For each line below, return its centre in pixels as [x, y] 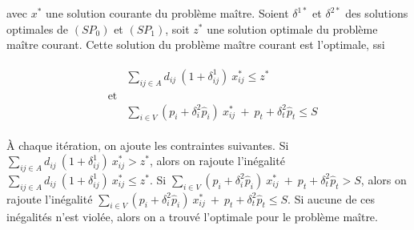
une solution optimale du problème [292, 28]
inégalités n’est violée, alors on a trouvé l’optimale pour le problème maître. [192, 217]
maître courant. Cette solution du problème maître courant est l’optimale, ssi [196, 44]
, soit [177, 28]
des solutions [377, 13]
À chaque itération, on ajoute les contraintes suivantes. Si [148, 145]
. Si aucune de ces [332, 198]
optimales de [38, 28]
